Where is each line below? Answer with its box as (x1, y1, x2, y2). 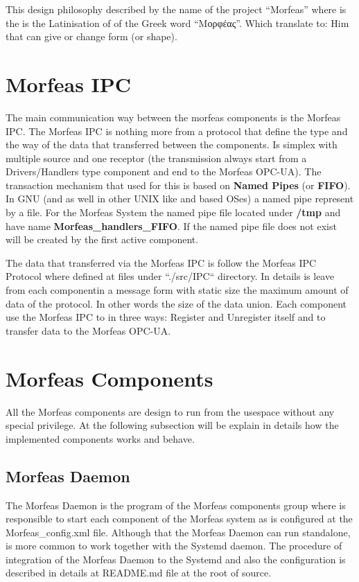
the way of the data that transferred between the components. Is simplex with (6, 137, 338, 152)
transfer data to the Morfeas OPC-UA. (6, 323, 171, 337)
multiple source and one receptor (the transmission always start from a (6, 150, 307, 165)
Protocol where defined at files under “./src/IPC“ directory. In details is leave (6, 269, 335, 283)
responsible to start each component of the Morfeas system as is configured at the (6, 511, 353, 526)
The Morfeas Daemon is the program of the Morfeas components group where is (6, 497, 346, 512)
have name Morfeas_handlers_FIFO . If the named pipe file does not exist (6, 218, 337, 233)
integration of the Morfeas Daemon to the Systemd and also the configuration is (6, 552, 346, 566)
